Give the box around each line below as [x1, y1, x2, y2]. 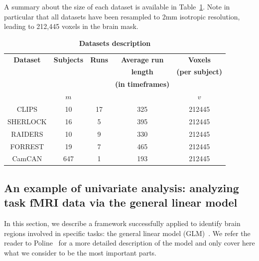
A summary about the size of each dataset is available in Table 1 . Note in [4, 1, 230, 11]
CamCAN [12, 153, 42, 164]
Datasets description [79, 37, 151, 48]
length [131, 66, 153, 77]
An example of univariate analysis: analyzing [4, 180, 239, 195]
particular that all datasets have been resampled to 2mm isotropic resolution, [4, 11, 240, 21]
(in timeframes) [115, 79, 170, 89]
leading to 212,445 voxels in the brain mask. [4, 21, 138, 31]
